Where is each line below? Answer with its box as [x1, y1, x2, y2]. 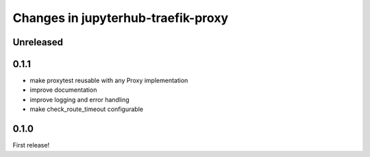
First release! [12, 141, 50, 149]
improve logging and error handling [29, 95, 129, 104]
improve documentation [29, 86, 97, 94]
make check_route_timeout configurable [29, 105, 144, 113]
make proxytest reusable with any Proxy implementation [29, 76, 188, 85]
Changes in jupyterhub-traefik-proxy [12, 10, 229, 25]
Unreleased [12, 36, 64, 48]
